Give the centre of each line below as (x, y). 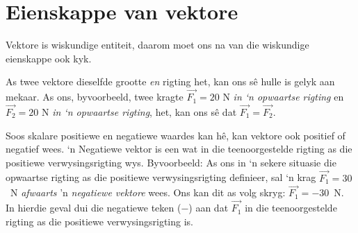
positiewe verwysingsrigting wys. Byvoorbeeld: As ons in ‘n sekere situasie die (171, 162)
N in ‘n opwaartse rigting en (283, 97)
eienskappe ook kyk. (49, 58)
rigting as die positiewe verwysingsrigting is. (100, 221)
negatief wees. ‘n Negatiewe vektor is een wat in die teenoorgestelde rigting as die (179, 149)
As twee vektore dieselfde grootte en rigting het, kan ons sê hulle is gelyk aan (170, 81)
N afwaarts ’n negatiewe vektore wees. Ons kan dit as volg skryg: (148, 192)
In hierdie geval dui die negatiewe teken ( (93, 208)
